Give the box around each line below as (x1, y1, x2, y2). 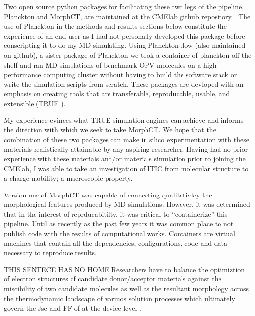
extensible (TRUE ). (4, 98, 66, 108)
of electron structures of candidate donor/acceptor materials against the (4, 274, 221, 284)
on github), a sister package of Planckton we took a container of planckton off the (4, 49, 252, 60)
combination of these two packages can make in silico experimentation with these (4, 134, 249, 144)
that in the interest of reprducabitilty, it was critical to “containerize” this (4, 208, 228, 219)
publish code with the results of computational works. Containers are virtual (4, 228, 235, 238)
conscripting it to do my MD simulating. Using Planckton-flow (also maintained (4, 40, 246, 50)
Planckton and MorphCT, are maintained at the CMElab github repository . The (4, 11, 251, 21)
